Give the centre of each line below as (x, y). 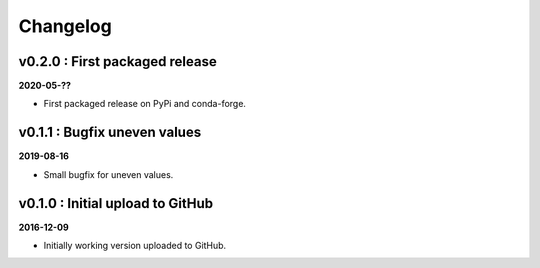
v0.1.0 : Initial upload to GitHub (116, 203)
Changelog (65, 26)
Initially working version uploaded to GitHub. (135, 246)
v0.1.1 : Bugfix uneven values (110, 132)
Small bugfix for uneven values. (108, 174)
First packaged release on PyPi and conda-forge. (145, 104)
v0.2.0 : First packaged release (117, 61)
